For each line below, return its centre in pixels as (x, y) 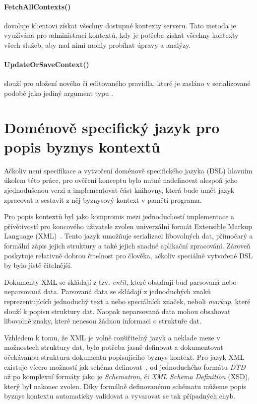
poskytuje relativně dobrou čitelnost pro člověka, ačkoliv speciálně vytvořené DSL (128, 255)
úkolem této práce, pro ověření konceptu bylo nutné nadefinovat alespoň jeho (121, 180)
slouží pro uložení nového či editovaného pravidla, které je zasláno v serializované (127, 83)
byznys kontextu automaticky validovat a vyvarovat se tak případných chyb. (120, 396)
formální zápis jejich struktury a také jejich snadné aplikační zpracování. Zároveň (128, 246)
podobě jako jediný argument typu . (59, 93)
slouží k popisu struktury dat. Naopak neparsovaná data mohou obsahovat (117, 311)
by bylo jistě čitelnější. (38, 265)
